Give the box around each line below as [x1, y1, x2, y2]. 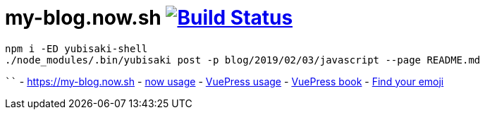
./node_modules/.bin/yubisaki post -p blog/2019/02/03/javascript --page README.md [5, 54, 481, 66]
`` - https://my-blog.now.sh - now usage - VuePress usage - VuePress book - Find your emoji [5, 75, 444, 87]
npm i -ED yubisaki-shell [5, 42, 148, 54]
